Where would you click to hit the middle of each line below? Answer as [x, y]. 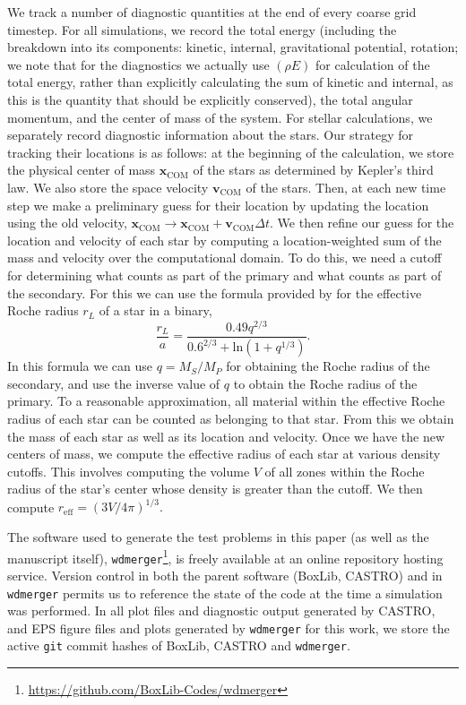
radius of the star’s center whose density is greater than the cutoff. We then [215, 489]
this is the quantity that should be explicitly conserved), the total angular [210, 99]
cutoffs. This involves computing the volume [129, 471]
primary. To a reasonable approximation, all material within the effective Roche [226, 401]
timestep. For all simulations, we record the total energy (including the [202, 29]
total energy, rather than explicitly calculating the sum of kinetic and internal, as [230, 82]
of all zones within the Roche [345, 471]
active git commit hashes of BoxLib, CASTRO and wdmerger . [179, 645]
